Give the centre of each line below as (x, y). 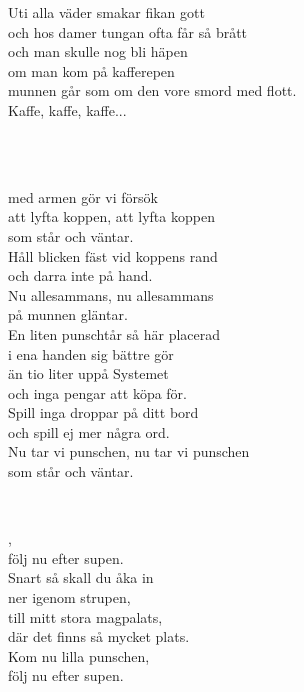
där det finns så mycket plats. (99, 636)
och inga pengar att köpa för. (97, 392)
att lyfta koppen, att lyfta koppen (111, 216)
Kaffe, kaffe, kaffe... (67, 109)
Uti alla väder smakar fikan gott (106, 12)
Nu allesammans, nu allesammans (111, 294)
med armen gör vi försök (83, 196)
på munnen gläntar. (68, 314)
